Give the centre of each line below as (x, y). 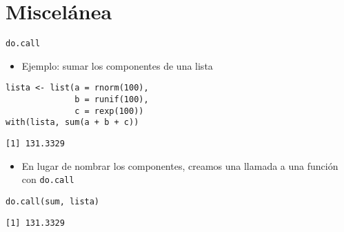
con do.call (48, 179)
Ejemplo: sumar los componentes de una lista (117, 65)
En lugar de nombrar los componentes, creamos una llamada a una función (180, 165)
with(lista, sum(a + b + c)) (72, 123)
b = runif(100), (112, 100)
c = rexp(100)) (109, 111)
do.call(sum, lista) (53, 201)
